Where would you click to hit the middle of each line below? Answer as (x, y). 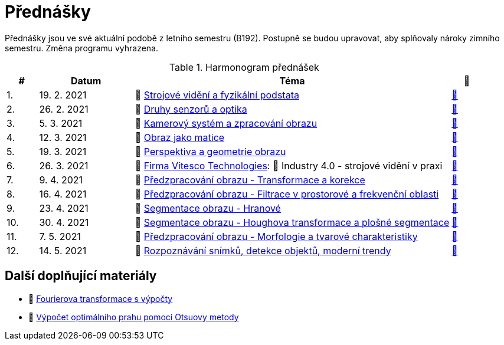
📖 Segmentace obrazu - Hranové (208, 208)
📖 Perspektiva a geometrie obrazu (210, 151)
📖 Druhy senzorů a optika (191, 109)
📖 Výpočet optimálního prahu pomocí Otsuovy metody (134, 317)
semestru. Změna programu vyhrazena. (82, 48)
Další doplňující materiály (81, 276)
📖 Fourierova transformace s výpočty (101, 298)
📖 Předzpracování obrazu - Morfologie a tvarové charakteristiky (276, 236)
